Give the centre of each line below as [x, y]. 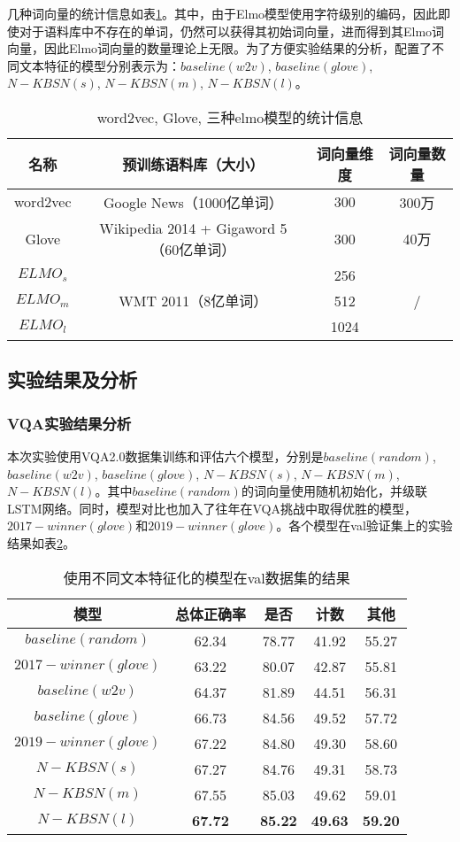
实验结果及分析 [72, 379]
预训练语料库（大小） [193, 164]
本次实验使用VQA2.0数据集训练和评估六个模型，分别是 [165, 456]
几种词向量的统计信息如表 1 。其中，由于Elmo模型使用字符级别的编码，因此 [223, 13]
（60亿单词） [193, 249]
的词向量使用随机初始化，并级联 [334, 491]
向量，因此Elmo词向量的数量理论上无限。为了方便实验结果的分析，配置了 [220, 48]
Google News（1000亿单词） [193, 202]
